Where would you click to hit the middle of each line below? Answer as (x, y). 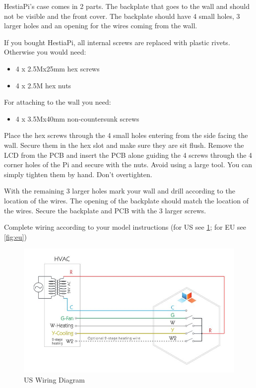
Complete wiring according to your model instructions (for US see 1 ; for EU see (125, 227)
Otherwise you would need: (45, 52)
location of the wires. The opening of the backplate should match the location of (126, 200)
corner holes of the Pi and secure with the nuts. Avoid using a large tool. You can (128, 164)
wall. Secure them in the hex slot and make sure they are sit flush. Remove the (124, 145)
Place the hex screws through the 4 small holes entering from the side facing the (126, 135)
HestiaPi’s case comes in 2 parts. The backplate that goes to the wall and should (127, 6)
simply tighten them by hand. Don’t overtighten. (78, 174)
